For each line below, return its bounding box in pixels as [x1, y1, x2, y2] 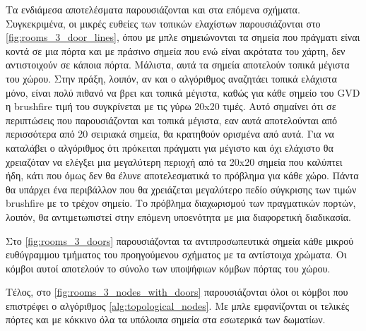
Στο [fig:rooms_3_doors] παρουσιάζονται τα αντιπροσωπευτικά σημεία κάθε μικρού [6, 233, 354, 248]
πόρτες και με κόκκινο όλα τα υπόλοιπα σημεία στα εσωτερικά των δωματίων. [6, 312, 326, 327]
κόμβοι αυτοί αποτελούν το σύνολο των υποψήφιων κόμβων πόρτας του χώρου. [6, 260, 331, 275]
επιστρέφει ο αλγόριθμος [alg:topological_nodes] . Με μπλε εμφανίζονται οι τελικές [6, 298, 350, 313]
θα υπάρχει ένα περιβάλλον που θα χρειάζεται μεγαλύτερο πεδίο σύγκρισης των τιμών [6, 181, 357, 196]
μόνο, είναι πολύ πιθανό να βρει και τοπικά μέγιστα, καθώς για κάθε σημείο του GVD [6, 85, 360, 100]
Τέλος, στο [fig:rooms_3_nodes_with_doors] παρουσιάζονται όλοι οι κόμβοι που [6, 284, 348, 299]
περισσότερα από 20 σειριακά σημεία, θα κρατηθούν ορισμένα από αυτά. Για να [6, 126, 334, 141]
